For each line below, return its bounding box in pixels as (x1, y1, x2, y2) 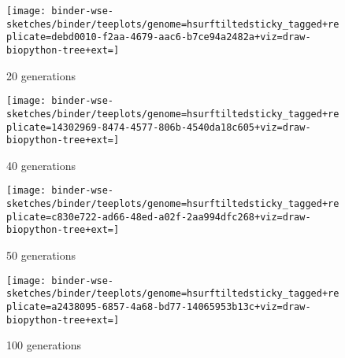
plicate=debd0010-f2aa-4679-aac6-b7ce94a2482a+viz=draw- (6, 31, 311, 43)
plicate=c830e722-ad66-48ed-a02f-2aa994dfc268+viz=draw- (6, 211, 311, 223)
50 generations (6, 247, 76, 264)
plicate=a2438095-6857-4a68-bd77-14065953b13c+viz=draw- (6, 301, 311, 312)
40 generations (6, 157, 76, 173)
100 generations (6, 337, 82, 353)
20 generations (6, 67, 76, 83)
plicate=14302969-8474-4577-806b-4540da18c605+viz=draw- (6, 121, 311, 133)
